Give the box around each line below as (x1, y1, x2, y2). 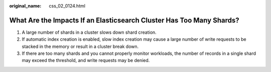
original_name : (9, 3, 42, 9)
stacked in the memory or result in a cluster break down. (22, 43, 139, 49)
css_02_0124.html (49, 3, 85, 9)
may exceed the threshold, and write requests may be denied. (22, 57, 150, 63)
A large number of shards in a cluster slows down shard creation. (22, 29, 157, 35)
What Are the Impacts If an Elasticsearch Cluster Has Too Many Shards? (9, 16, 239, 25)
